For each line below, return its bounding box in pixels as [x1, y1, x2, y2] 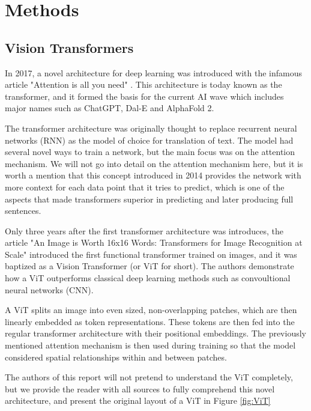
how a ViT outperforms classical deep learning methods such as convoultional [5, 272, 291, 284]
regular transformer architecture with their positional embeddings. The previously [5, 327, 306, 339]
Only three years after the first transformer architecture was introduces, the [5, 224, 283, 237]
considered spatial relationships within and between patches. [5, 350, 227, 363]
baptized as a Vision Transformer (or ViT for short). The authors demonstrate [5, 260, 294, 272]
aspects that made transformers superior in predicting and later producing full [5, 192, 294, 205]
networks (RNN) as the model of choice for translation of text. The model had [5, 133, 294, 146]
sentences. [5, 204, 41, 217]
